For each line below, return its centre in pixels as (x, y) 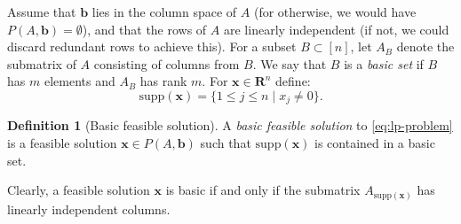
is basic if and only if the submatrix (263, 190)
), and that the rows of (144, 29)
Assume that (42, 12)
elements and (79, 81)
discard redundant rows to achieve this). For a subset (152, 46)
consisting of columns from (167, 63)
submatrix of (42, 63)
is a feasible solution (62, 143)
